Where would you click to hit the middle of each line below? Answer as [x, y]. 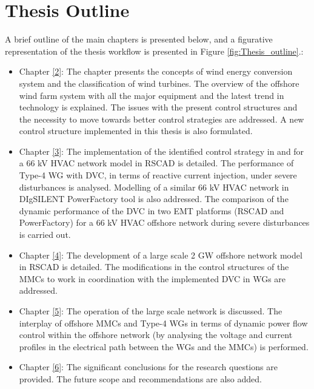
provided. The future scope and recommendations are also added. [140, 378]
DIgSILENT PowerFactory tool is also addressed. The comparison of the [154, 199]
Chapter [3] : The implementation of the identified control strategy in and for [162, 151]
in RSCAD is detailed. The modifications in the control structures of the [154, 267]
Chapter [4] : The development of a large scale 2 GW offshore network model [161, 255]
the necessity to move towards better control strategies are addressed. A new [162, 119]
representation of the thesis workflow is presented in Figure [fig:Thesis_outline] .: [154, 51]
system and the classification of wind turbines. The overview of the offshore [159, 83]
